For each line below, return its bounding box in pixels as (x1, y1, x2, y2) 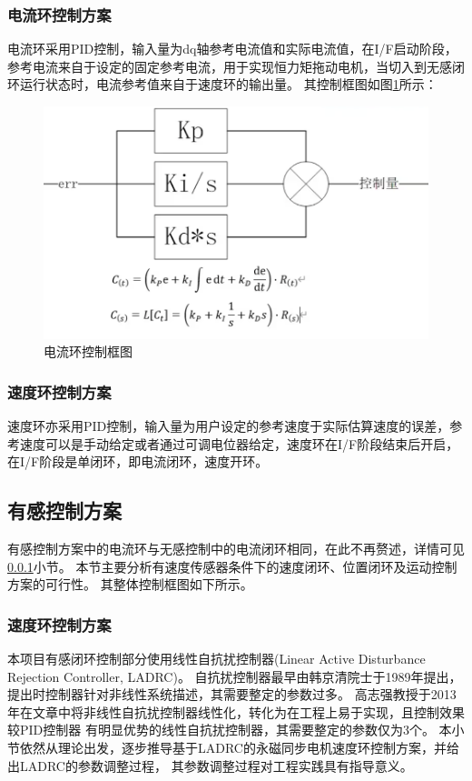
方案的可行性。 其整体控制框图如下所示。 (7, 575, 253, 594)
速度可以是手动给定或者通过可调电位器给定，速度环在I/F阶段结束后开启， (19, 434, 459, 453)
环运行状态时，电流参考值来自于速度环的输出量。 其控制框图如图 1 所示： (7, 75, 438, 94)
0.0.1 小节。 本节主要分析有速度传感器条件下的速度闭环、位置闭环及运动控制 (7, 556, 457, 576)
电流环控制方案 (7, 3, 112, 25)
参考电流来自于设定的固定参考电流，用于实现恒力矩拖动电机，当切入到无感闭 (7, 56, 465, 75)
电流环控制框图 (44, 342, 133, 361)
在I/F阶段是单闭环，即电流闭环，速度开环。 (7, 452, 269, 471)
